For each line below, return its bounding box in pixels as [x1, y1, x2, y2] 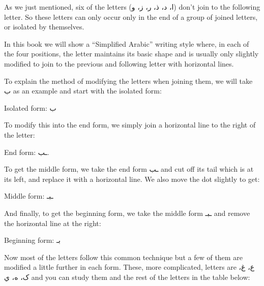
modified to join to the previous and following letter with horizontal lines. [4, 58, 234, 69]
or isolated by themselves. [4, 21, 84, 32]
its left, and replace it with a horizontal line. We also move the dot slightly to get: [4, 173, 260, 184]
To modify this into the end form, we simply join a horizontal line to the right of [4, 119, 256, 130]
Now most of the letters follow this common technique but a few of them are [4, 251, 243, 262]
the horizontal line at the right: [4, 217, 101, 228]
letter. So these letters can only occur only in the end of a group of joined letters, [4, 11, 258, 22]
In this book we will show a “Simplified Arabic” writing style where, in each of [4, 38, 249, 49]
